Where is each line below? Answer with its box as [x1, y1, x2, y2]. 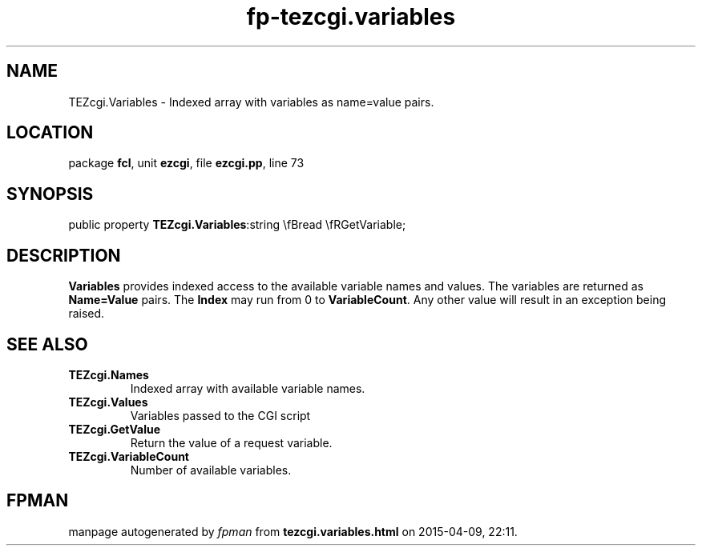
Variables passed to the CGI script [130, 408, 311, 422]
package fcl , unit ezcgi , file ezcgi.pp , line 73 [68, 156, 305, 170]
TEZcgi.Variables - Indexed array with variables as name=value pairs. [68, 94, 434, 109]
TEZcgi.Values [68, 394, 148, 409]
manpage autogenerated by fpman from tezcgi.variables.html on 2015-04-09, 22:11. [68, 524, 518, 538]
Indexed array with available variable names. [130, 381, 365, 395]
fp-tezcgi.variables [246, 3, 456, 30]
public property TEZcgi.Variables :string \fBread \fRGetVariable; [68, 218, 406, 232]
